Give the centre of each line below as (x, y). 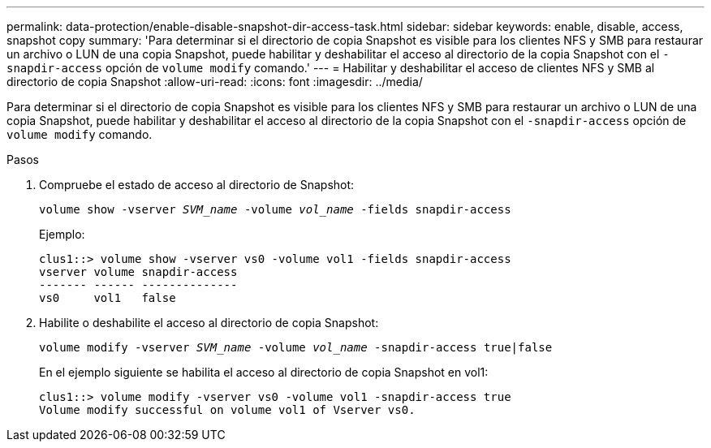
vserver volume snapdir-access (138, 272)
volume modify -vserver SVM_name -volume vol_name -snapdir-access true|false (296, 347)
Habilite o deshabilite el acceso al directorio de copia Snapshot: (209, 323)
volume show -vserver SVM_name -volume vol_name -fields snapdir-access (275, 209)
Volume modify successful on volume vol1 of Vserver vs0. (227, 410)
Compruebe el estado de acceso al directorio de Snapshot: (197, 185)
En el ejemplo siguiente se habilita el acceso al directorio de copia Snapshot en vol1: (264, 372)
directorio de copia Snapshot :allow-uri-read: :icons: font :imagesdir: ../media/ (215, 82)
